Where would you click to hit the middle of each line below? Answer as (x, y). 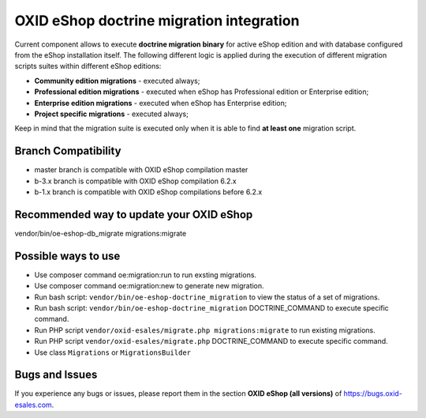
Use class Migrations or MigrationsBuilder (113, 352)
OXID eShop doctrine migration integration (157, 21)
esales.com (34, 405)
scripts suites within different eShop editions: (88, 66)
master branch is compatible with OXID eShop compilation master (141, 170)
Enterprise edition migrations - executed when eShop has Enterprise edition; (161, 103)
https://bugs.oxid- (373, 394)
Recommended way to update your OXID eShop (134, 215)
